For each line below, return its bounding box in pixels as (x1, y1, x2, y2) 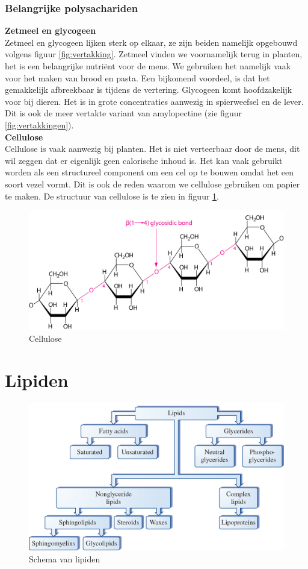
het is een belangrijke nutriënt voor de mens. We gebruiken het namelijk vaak (5, 60, 291, 72)
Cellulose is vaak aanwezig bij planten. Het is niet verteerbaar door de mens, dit (5, 142, 300, 155)
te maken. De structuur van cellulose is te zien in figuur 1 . (5, 189, 219, 202)
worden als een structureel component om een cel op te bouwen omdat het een (5, 166, 294, 178)
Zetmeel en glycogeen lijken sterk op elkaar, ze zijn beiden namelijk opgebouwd (5, 36, 298, 48)
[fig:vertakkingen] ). (5, 118, 74, 131)
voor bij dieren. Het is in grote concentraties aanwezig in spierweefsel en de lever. (5, 95, 304, 107)
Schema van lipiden (29, 553, 100, 565)
